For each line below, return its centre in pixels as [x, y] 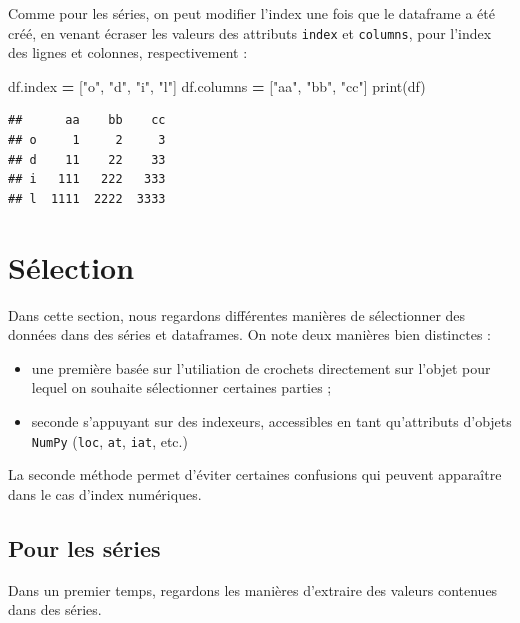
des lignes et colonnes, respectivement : [128, 52]
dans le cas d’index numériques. [105, 493]
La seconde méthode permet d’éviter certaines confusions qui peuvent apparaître [255, 474]
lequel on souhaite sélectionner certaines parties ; [181, 387]
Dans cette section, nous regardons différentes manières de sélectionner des [237, 314]
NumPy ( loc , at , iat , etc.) [109, 440]
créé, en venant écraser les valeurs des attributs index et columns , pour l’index [250, 32]
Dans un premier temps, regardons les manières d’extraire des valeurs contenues [253, 589]
